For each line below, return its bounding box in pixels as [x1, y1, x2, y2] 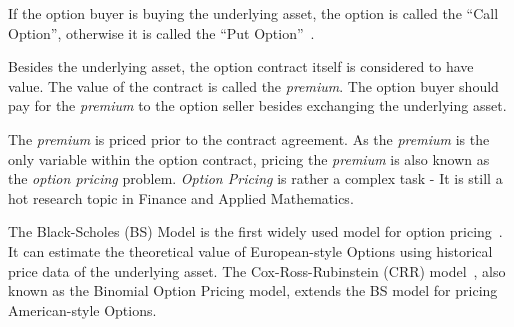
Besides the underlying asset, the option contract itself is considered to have [8, 56, 474, 77]
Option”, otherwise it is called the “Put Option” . [8, 22, 315, 43]
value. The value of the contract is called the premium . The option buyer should [8, 75, 499, 96]
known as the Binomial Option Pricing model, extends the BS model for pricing [8, 280, 498, 301]
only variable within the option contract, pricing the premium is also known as [8, 148, 490, 169]
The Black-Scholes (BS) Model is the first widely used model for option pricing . [8, 221, 503, 242]
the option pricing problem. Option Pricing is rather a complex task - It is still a [8, 168, 503, 189]
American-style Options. [8, 299, 157, 320]
